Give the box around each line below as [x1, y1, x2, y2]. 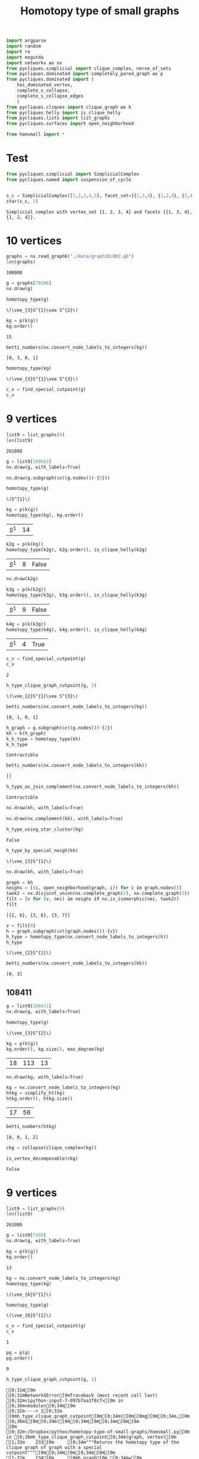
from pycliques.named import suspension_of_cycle [6, 177, 132, 183]
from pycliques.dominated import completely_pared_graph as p [6, 71, 163, 77]
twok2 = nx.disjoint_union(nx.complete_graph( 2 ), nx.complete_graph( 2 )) [6, 891, 190, 897]
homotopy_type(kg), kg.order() [6, 512, 84, 518]
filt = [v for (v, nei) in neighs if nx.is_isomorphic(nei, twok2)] [6, 896, 179, 902]
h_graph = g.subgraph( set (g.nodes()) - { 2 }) [6, 725, 113, 731]
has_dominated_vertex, [17, 82, 73, 88]
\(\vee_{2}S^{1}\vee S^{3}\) [6, 693, 78, 700]
